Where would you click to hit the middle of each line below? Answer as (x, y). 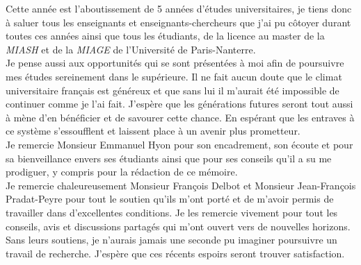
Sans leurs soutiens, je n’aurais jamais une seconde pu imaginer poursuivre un (171, 240)
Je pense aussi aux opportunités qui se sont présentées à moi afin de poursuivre (175, 63)
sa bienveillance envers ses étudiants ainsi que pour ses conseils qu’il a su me (169, 158)
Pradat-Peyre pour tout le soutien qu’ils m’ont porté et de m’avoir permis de (170, 199)
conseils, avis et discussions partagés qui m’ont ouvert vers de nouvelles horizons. (178, 226)
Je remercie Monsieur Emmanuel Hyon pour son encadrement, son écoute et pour (179, 144)
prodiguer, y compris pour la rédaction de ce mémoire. (122, 172)
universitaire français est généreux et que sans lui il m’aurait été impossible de (173, 90)
